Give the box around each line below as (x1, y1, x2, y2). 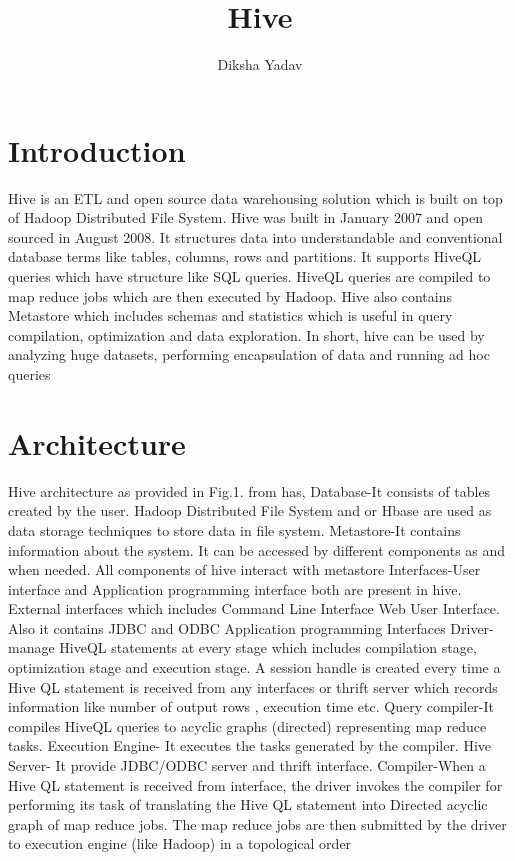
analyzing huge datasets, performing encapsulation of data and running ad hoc (8, 344, 490, 365)
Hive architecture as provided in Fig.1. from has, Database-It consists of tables (8, 480, 491, 501)
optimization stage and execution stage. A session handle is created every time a (8, 657, 501, 678)
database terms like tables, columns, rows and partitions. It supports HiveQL (8, 246, 482, 267)
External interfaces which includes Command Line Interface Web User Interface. (8, 598, 500, 619)
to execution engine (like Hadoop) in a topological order (8, 833, 352, 854)
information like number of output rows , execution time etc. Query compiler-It (8, 696, 494, 717)
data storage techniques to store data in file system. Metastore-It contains (8, 519, 461, 540)
